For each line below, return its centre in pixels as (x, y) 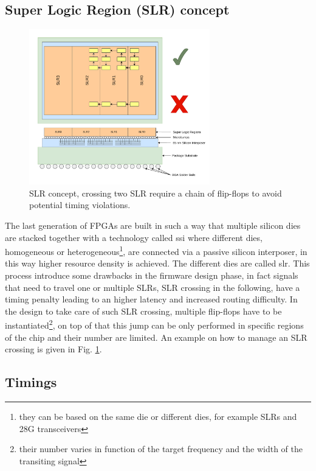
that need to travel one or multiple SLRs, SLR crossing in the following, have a (153, 287)
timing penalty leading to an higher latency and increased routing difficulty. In (151, 299)
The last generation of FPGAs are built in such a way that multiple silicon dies (153, 225)
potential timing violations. (80, 205)
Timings (31, 382)
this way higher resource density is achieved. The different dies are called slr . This (157, 263)
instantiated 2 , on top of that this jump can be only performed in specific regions (154, 324)
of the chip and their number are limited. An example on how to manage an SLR (156, 337)
